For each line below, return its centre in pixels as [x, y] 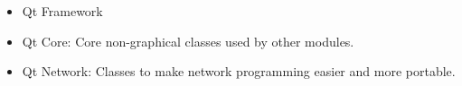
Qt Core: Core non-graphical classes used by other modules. [188, 41]
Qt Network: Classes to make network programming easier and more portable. [239, 71]
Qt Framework [62, 11]
